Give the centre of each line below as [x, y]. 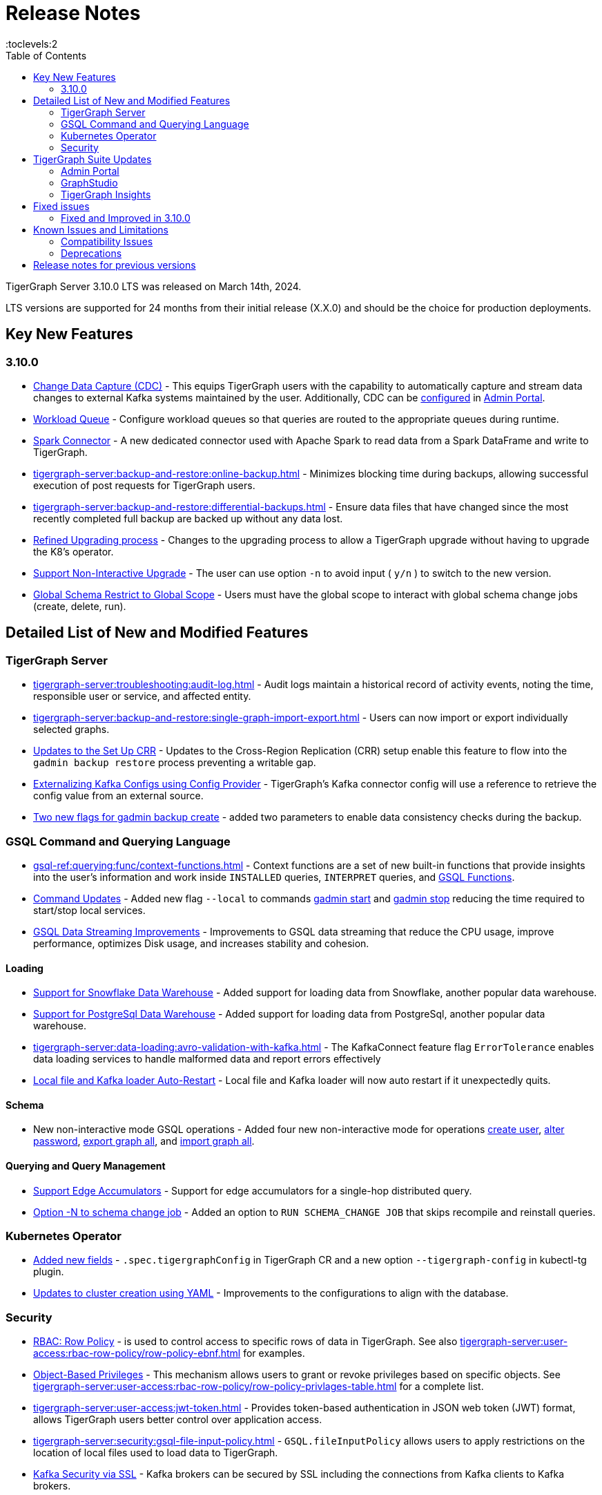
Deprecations [91, 253]
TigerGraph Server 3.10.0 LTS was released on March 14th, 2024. [154, 286]
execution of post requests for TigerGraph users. [144, 485]
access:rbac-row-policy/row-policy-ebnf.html [137, 1353]
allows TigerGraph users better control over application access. [178, 1420]
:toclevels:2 [32, 44]
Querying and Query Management [86, 1165]
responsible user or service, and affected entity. [142, 696]
